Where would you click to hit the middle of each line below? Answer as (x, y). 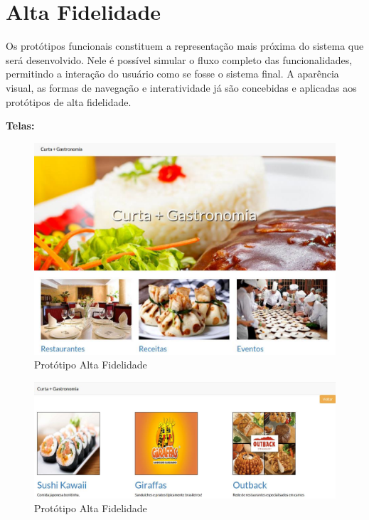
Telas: (20, 126)
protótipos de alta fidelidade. (69, 101)
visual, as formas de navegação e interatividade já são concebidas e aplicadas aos (181, 87)
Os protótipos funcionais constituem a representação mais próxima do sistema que (185, 46)
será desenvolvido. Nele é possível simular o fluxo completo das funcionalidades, (179, 59)
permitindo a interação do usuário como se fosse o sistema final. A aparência (172, 74)
